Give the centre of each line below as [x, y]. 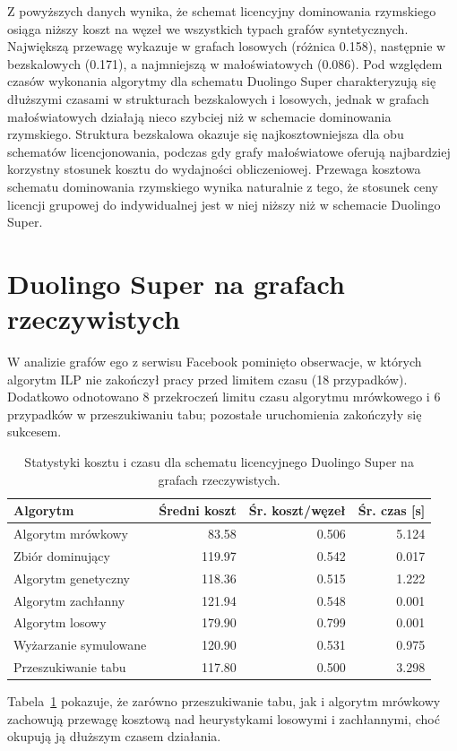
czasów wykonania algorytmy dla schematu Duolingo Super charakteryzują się [222, 81]
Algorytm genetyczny [72, 578]
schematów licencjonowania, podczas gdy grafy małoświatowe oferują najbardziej [229, 151]
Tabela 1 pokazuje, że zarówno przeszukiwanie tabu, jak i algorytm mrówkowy [224, 701]
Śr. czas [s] [392, 510]
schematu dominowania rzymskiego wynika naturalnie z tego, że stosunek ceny [223, 186]
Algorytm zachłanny [69, 600]
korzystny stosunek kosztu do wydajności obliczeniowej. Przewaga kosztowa [214, 169]
